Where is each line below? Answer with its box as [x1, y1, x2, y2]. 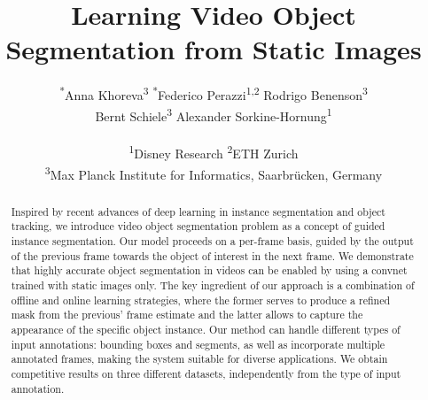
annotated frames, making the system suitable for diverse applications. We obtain [11, 351, 388, 366]
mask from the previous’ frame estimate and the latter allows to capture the [11, 307, 363, 322]
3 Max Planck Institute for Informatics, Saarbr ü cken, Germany [44, 162, 383, 183]
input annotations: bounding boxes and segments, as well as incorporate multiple [11, 336, 385, 351]
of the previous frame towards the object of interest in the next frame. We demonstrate [11, 248, 414, 263]
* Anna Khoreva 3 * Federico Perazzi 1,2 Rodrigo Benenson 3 [59, 83, 368, 104]
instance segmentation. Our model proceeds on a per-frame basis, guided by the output [11, 234, 414, 249]
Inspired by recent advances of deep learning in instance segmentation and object [11, 204, 385, 219]
